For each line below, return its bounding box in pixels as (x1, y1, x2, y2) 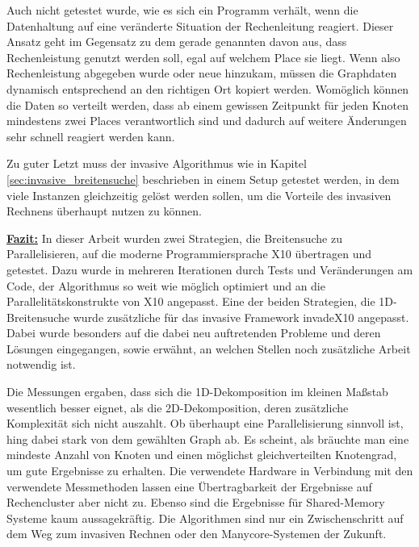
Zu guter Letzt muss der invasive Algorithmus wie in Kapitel (6, 155, 307, 172)
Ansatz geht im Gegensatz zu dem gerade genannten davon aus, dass (6, 33, 347, 50)
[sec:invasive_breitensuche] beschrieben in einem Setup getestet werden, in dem (6, 170, 400, 187)
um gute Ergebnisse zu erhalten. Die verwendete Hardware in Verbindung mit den (6, 462, 413, 479)
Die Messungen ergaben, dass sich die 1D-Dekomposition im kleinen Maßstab (6, 383, 388, 400)
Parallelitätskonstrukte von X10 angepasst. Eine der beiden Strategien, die (6, 293, 375, 310)
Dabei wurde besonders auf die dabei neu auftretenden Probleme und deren (6, 324, 381, 341)
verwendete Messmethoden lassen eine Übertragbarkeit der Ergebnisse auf (6, 478, 372, 495)
